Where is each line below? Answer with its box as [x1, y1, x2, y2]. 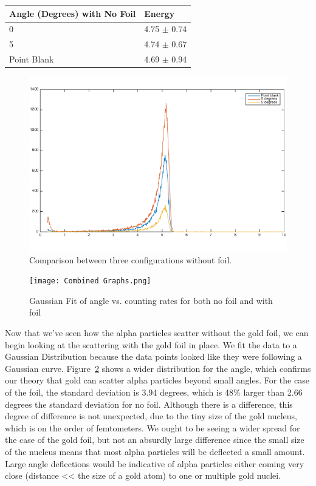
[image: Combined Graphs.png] [29, 277, 151, 286]
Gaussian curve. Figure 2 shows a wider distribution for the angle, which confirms [5, 362, 311, 374]
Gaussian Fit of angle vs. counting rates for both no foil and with [29, 294, 273, 306]
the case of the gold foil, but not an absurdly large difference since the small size [5, 433, 304, 446]
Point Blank [9, 53, 54, 66]
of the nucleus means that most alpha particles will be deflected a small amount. [5, 445, 305, 457]
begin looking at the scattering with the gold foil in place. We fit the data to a [5, 338, 297, 351]
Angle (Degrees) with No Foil [9, 7, 136, 19]
